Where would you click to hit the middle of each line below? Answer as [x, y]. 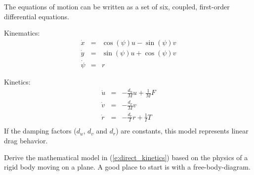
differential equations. [37, 16]
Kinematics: [22, 33]
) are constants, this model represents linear [182, 131]
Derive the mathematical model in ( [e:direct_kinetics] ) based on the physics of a [126, 157]
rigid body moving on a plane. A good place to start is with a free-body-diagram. [127, 167]
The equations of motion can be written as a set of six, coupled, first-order [117, 6]
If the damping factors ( [40, 131]
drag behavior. [26, 141]
